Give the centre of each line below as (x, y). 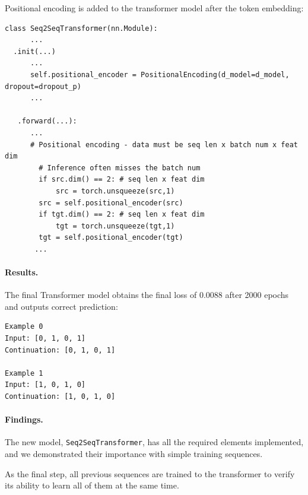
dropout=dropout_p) (43, 86)
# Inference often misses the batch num (120, 168)
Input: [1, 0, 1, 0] (45, 385)
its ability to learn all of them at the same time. (92, 485)
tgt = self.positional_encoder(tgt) (111, 238)
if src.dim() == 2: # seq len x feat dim (122, 180)
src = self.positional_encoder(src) (111, 203)
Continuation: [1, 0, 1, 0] (60, 397)
